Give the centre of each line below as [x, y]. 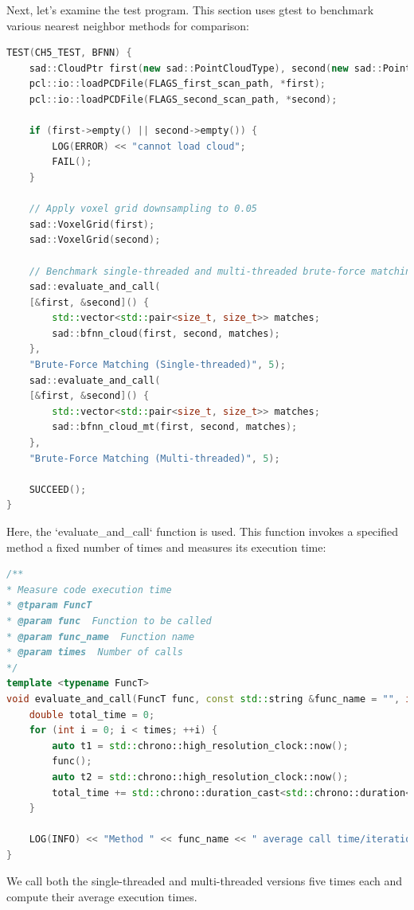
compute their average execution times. [102, 897]
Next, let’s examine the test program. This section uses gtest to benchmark [190, 10]
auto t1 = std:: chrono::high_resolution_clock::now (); [200, 746]
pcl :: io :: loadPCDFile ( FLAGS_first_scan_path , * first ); [178, 84]
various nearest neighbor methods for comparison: [128, 25]
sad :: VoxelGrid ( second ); [95, 240]
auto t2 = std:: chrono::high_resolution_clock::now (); [200, 777]
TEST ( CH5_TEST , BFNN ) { [69, 53]
